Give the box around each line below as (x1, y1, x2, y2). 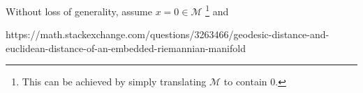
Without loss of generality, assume (6, 3, 152, 18)
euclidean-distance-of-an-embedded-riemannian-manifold (6, 40, 246, 55)
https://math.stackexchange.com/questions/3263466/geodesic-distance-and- (6, 27, 329, 42)
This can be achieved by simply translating (22, 74, 207, 89)
